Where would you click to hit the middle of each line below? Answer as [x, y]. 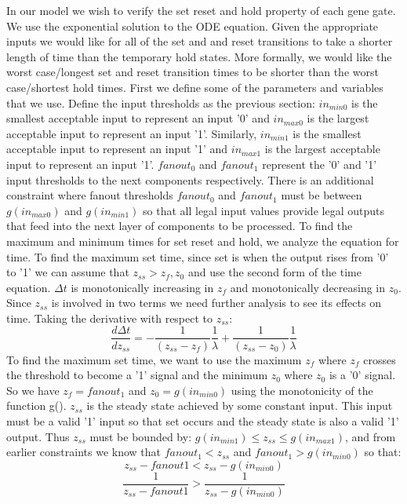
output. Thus [38, 436]
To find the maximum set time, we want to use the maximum [154, 359]
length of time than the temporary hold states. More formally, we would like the [199, 56]
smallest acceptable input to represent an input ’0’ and [138, 118]
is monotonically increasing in [142, 287]
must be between [322, 195]
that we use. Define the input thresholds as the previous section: [161, 102]
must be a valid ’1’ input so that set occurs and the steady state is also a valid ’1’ [203, 420]
